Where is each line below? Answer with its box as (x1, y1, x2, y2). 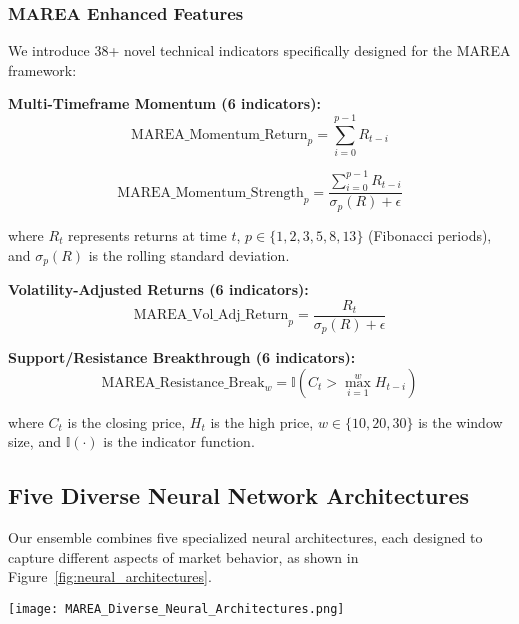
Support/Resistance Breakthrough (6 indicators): (8, 347, 356, 368)
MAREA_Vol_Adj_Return (133, 308, 289, 323)
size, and (8, 431, 61, 452)
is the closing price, (67, 411, 186, 432)
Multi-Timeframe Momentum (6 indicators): (8, 93, 321, 114)
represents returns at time (68, 224, 227, 245)
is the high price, (210, 411, 314, 432)
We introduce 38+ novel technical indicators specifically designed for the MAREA (8, 40, 511, 61)
